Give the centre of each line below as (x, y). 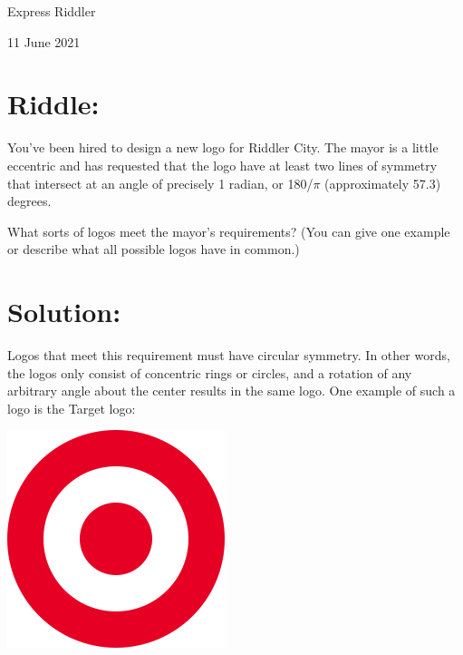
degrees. (29, 201)
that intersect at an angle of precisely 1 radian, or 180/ (160, 183)
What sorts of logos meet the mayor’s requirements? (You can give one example (229, 231)
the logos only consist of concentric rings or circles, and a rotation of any (210, 372)
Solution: (64, 312)
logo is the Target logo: (72, 408)
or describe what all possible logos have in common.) (154, 249)
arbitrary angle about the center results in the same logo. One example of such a (231, 391)
